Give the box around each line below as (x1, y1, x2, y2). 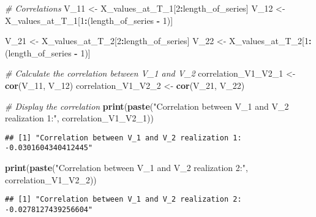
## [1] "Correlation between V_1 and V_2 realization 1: (5, 133, 242, 142)
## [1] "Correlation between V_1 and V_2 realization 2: (5, 195, 242, 204)
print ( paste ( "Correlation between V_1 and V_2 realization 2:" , (5, 161, 248, 174)
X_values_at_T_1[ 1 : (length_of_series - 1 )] (5, 13, 173, 26)
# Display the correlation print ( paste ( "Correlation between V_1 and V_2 (5, 99, 289, 112)
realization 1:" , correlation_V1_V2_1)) (5, 112, 154, 124)
